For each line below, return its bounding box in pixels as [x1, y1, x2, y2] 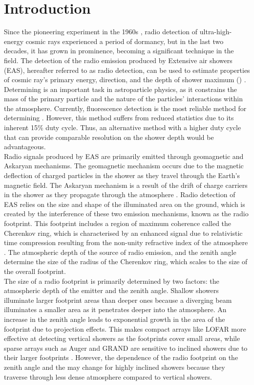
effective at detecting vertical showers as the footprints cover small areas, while [4, 333, 240, 343]
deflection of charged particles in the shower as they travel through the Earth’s [4, 170, 240, 181]
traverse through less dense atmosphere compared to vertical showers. [4, 371, 212, 382]
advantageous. [4, 141, 46, 152]
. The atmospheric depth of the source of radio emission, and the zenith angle [4, 247, 236, 257]
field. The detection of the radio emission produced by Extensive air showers [4, 55, 233, 65]
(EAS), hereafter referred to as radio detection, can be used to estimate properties [4, 65, 250, 75]
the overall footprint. [4, 266, 66, 276]
